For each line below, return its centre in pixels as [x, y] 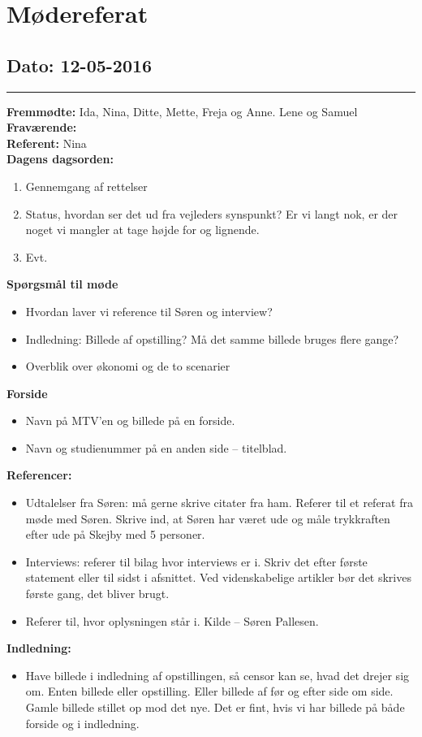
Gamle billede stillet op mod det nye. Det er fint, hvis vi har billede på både [215, 707]
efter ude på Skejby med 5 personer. [115, 534]
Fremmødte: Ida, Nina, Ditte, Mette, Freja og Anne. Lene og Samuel [182, 111]
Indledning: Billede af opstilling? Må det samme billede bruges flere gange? [212, 338]
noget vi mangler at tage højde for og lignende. [142, 230]
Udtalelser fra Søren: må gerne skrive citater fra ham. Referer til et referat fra [219, 503]
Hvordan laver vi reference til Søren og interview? [149, 311]
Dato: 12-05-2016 [80, 65]
